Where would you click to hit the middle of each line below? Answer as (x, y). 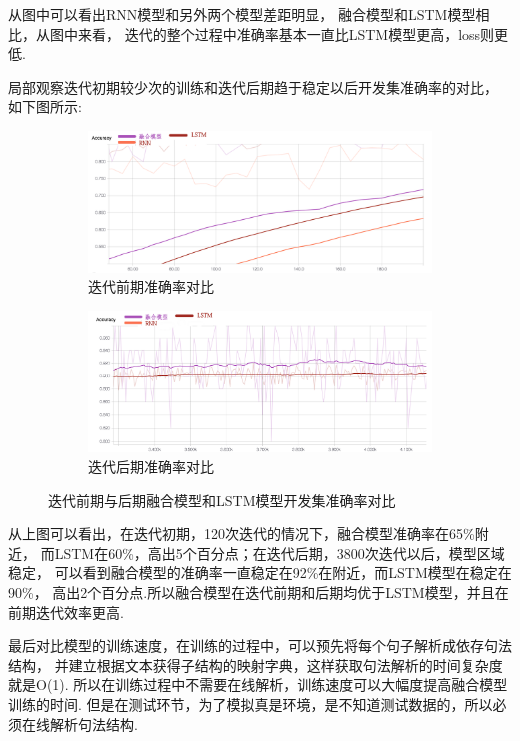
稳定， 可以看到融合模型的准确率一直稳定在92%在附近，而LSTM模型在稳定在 (260, 572)
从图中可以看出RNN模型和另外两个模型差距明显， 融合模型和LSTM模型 (242, 14)
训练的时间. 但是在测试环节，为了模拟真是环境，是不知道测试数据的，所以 (250, 704)
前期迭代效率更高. (66, 611)
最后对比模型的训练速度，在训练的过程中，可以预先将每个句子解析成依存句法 (260, 645)
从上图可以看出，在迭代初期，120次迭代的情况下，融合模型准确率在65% (241, 533)
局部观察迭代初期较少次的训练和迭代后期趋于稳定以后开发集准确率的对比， (253, 86)
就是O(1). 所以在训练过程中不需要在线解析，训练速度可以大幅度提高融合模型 (258, 684)
